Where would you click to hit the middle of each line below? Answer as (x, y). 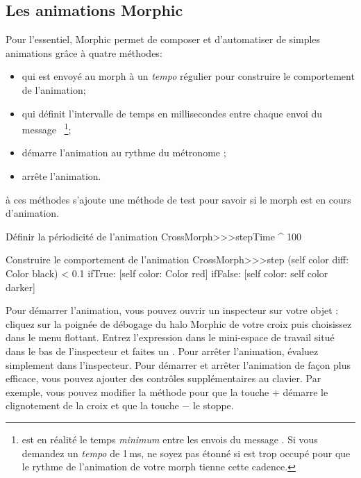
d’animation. (33, 213)
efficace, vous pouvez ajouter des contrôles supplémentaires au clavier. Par (163, 378)
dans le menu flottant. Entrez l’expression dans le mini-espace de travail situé (170, 337)
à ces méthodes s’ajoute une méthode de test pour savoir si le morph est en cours (178, 199)
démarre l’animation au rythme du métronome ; (124, 153)
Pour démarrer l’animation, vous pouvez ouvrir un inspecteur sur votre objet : (172, 310)
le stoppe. (213, 405)
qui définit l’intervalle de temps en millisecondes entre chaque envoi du (172, 113)
